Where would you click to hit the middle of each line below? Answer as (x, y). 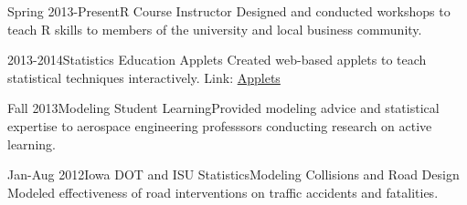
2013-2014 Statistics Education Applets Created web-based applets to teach (217, 60)
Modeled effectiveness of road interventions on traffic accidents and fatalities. (223, 192)
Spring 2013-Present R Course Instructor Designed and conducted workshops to (229, 11)
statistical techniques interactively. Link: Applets (144, 77)
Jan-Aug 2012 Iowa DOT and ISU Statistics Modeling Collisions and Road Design (233, 174)
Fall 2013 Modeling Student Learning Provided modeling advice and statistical (223, 108)
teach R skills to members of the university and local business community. (215, 29)
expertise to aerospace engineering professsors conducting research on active (220, 125)
